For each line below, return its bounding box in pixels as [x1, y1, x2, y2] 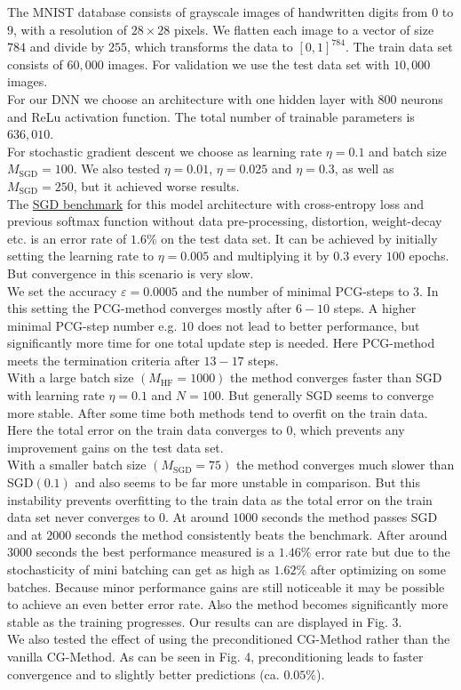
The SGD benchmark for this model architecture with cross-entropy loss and [7, 194, 425, 213]
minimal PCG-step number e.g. [7, 316, 178, 334]
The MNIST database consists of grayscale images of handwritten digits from [7, 3, 428, 20]
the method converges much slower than [235, 455, 455, 474]
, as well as [334, 159, 394, 178]
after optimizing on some [310, 560, 446, 578]
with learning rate [7, 386, 105, 405]
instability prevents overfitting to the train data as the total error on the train [7, 490, 433, 509]
